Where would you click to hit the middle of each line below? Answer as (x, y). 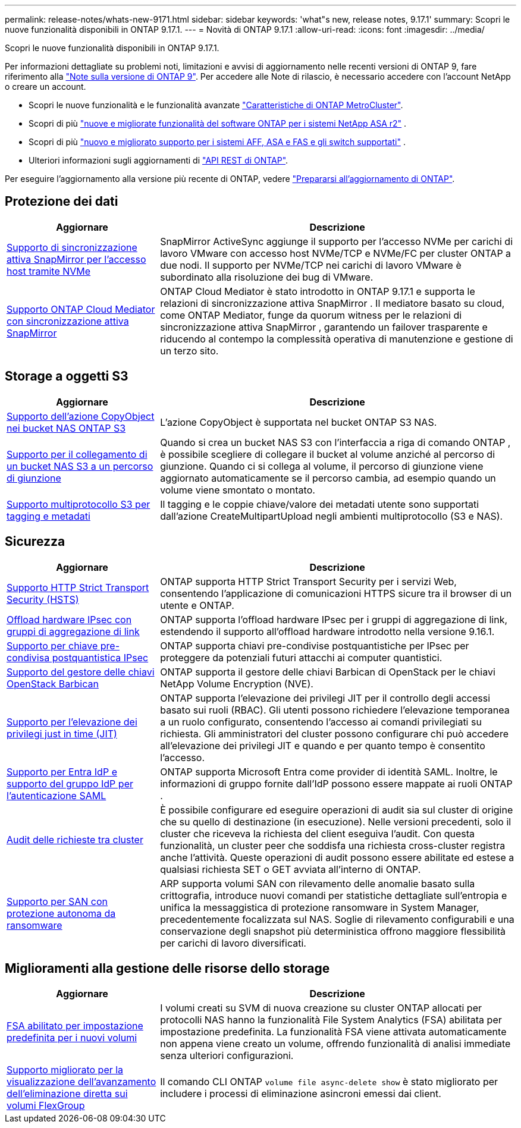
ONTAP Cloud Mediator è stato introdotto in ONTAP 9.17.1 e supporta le (318, 291)
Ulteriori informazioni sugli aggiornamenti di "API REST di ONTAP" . (159, 160)
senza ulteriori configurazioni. (227, 1056)
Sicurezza (35, 542)
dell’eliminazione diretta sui (67, 1094)
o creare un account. (45, 87)
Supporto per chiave (52, 645)
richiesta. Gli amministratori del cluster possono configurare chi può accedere (334, 733)
